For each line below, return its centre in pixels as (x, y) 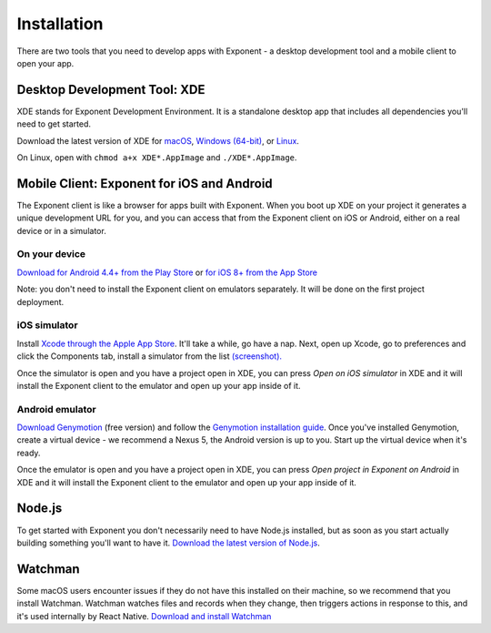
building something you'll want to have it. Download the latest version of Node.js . (168, 543)
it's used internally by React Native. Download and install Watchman (144, 616)
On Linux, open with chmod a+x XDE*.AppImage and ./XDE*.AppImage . (157, 158)
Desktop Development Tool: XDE (111, 90)
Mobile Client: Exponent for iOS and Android (145, 184)
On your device (51, 254)
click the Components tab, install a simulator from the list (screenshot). (149, 356)
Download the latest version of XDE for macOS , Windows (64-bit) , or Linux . (158, 140)
